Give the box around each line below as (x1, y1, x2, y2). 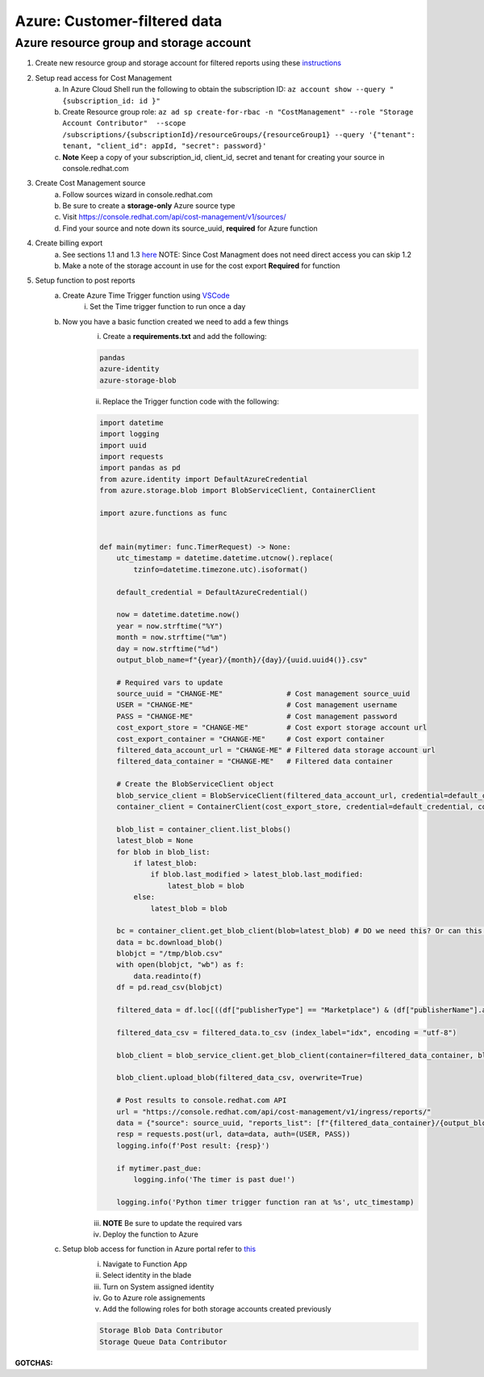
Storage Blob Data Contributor (99, 1326, 223, 1335)
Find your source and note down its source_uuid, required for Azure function (62, 223, 318, 233)
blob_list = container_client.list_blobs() (116, 824, 291, 834)
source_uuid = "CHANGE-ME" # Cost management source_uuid (116, 689, 411, 698)
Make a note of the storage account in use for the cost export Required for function (62, 261, 340, 270)
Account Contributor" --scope (62, 119, 186, 128)
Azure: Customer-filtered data (15, 12, 223, 30)
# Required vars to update (116, 678, 223, 687)
